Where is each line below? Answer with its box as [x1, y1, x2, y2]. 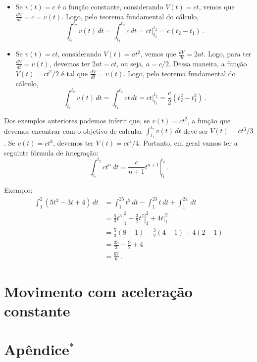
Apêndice [4, 339, 69, 360]
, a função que [187, 115, 231, 125]
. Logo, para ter [204, 49, 252, 59]
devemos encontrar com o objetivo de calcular [4, 125, 143, 135]
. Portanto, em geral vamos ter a [139, 138, 238, 148]
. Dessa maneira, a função [168, 58, 247, 68]
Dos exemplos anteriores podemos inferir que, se [4, 115, 150, 125]
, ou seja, [116, 58, 144, 68]
